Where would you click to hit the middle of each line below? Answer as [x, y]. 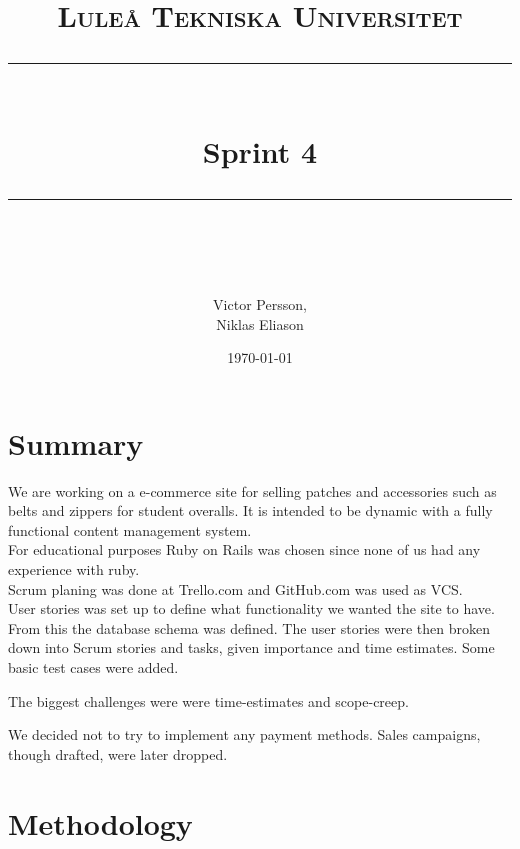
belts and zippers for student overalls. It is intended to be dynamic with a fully [250, 510]
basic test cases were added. [93, 667]
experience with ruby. [74, 569]
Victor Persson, [260, 303]
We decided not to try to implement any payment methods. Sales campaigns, [244, 734]
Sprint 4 [260, 150]
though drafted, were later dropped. [118, 753]
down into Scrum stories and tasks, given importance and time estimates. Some [251, 647]
